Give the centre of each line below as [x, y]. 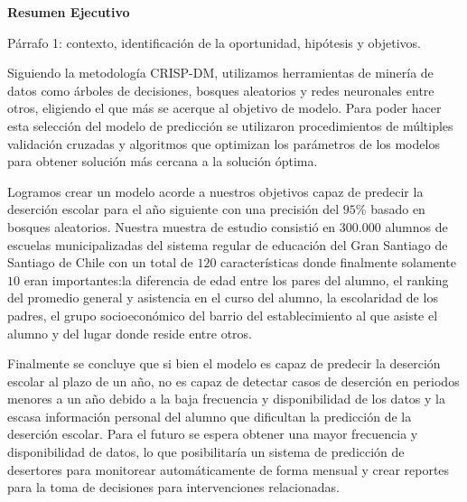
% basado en [390, 209]
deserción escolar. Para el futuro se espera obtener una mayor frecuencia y [213, 434]
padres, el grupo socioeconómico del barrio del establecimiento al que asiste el [223, 315]
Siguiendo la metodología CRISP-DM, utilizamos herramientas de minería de [220, 73]
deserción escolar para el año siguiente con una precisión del [173, 209]
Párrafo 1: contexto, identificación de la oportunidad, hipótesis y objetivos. [214, 42]
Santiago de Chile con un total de [100, 262]
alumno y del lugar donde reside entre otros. [130, 333]
